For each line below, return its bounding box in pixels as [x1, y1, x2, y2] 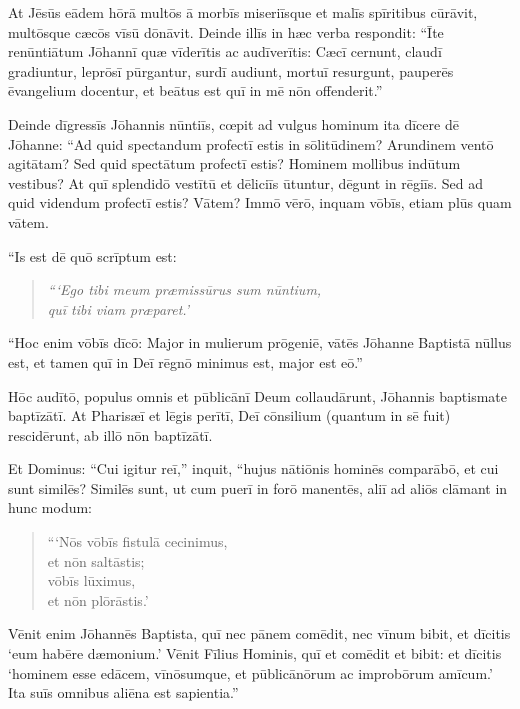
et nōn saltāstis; [47, 550, 145, 571]
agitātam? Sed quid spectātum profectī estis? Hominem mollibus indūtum [8, 153, 461, 174]
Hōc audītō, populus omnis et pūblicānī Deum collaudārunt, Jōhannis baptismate [8, 385, 507, 406]
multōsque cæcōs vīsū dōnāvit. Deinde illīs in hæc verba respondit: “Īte [8, 21, 444, 42]
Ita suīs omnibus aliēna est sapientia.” [8, 682, 239, 703]
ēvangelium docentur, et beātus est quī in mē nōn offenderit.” [8, 80, 383, 101]
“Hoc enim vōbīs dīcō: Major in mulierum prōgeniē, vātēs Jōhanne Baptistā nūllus [8, 332, 512, 353]
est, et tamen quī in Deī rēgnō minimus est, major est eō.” [8, 351, 363, 372]
